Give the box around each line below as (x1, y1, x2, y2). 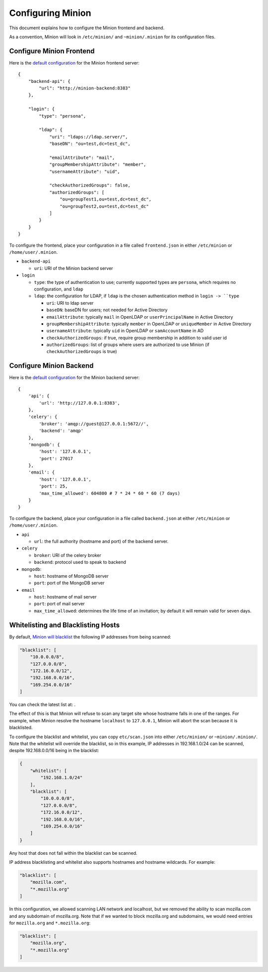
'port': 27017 (39, 456, 73, 461)
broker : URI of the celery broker (34, 552, 101, 558)
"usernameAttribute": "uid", (49, 169, 120, 174)
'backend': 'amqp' (39, 428, 84, 434)
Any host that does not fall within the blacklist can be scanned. (9, 850, 137, 856)
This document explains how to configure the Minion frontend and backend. (9, 25, 165, 31)
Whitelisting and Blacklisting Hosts (9, 621, 120, 629)
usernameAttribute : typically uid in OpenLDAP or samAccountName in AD (46, 328, 204, 334)
